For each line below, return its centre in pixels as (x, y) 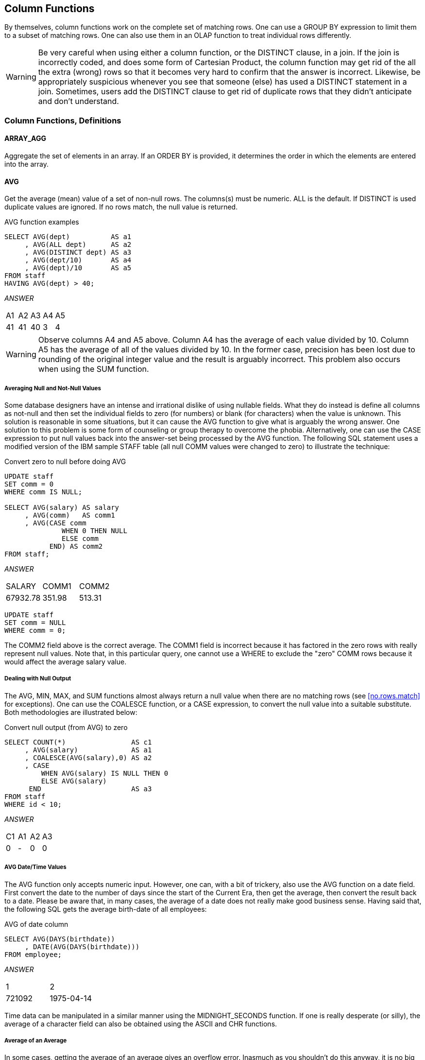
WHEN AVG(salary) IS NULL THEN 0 (105, 773)
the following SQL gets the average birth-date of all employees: (106, 909)
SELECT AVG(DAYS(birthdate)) (60, 939)
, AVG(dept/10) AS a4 (78, 260)
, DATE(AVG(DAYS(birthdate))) (82, 947)
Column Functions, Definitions (63, 120)
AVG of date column (36, 924)
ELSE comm (80, 539)
